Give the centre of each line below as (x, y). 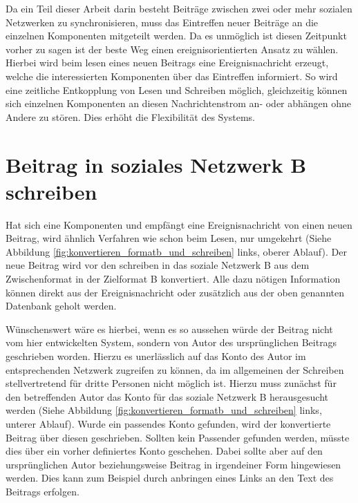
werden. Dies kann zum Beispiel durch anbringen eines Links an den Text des (170, 478)
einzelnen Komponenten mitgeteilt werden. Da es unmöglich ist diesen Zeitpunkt (176, 36)
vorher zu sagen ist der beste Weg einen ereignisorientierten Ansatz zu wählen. (172, 49)
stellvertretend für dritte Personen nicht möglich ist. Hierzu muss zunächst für (171, 383)
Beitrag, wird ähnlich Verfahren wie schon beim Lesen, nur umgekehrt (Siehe (169, 238)
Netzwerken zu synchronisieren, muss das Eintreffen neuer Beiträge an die (162, 22)
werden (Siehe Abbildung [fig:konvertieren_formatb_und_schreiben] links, (164, 410)
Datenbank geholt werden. (61, 306)
